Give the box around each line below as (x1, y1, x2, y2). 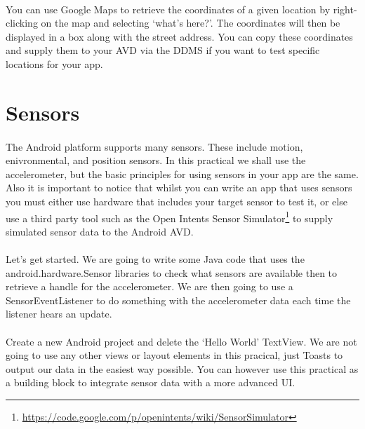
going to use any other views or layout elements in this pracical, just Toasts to (6, 348, 343, 362)
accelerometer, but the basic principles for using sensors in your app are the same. (6, 166, 359, 181)
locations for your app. (6, 56, 103, 71)
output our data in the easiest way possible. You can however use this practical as (6, 361, 359, 376)
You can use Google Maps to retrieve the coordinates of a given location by (6, 1, 331, 16)
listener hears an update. (6, 306, 112, 321)
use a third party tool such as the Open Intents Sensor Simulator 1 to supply (6, 208, 333, 225)
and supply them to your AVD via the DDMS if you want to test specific (6, 43, 320, 57)
